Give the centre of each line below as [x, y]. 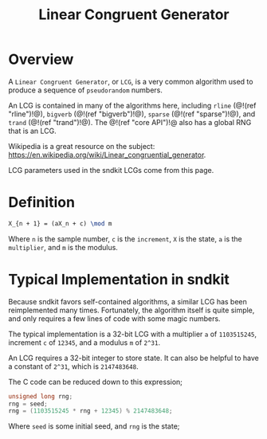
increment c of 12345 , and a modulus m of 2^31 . [84, 342]
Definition [42, 203]
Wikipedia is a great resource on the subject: [82, 146]
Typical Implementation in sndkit [119, 279]
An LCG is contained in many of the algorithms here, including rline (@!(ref [132, 105]
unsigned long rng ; [41, 396]
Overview [41, 59]
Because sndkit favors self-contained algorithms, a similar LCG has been [128, 301]
